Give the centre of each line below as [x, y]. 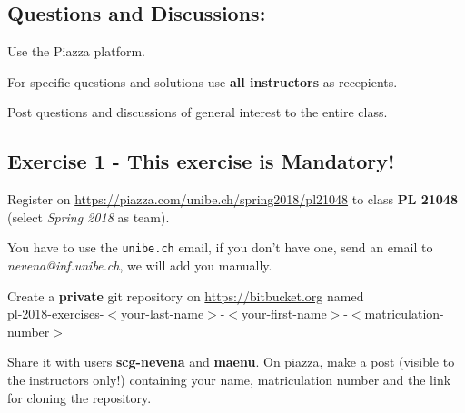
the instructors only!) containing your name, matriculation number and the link [229, 379]
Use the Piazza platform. [76, 51]
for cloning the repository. [79, 397]
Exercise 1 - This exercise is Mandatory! [201, 161]
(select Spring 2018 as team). [89, 216]
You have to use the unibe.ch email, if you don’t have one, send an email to [220, 247]
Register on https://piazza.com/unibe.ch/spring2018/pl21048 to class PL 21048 [232, 199]
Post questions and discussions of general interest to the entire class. [198, 112]
